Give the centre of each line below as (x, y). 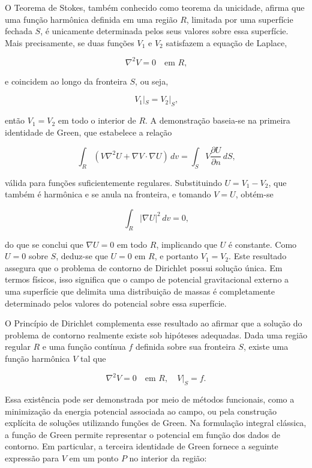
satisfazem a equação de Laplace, (226, 42)
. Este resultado (258, 256)
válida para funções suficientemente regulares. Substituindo (113, 182)
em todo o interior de (97, 120)
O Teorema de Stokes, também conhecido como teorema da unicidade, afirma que (155, 7)
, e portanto (176, 256)
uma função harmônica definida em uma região (91, 19)
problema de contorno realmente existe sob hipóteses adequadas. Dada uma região (156, 334)
